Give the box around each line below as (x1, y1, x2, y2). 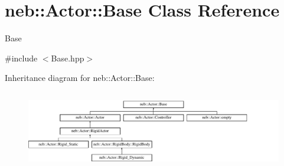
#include (5, 51, 38, 64)
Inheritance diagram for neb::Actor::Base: (5, 71, 155, 84)
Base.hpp (51, 51, 84, 64)
